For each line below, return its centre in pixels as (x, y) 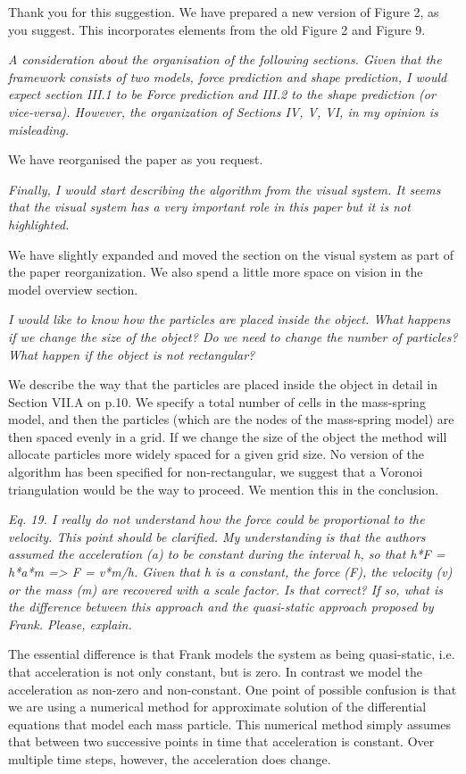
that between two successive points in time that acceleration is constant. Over (221, 741)
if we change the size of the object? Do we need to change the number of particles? (233, 336)
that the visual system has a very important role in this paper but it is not (209, 207)
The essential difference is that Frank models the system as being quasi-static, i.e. (232, 654)
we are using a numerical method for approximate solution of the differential (217, 707)
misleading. (38, 129)
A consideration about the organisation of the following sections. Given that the (225, 59)
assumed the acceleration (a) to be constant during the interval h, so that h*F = (227, 554)
